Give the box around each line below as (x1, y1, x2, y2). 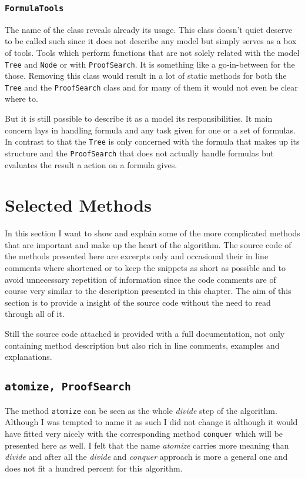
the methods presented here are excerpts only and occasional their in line (5, 250, 269, 262)
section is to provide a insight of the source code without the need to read (5, 296, 271, 308)
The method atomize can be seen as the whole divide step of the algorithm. (5, 404, 277, 416)
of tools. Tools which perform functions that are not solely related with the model (5, 46, 300, 58)
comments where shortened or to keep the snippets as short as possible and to (5, 262, 286, 274)
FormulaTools (5, 3, 64, 13)
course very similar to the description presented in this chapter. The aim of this (5, 285, 291, 297)
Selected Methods (5, 193, 152, 217)
